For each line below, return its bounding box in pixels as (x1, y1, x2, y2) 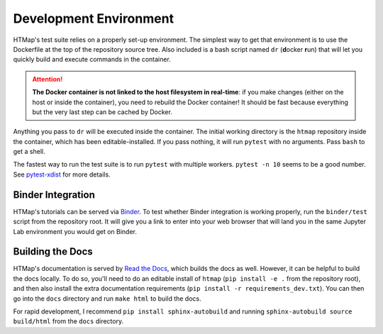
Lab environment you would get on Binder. (13, 227, 138, 235)
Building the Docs (13, 245, 94, 258)
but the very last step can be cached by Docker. (32, 107, 173, 116)
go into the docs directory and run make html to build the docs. (13, 294, 201, 303)
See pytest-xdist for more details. (13, 170, 111, 179)
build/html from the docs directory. (13, 317, 124, 325)
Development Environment (13, 11, 174, 26)
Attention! (32, 74, 63, 83)
